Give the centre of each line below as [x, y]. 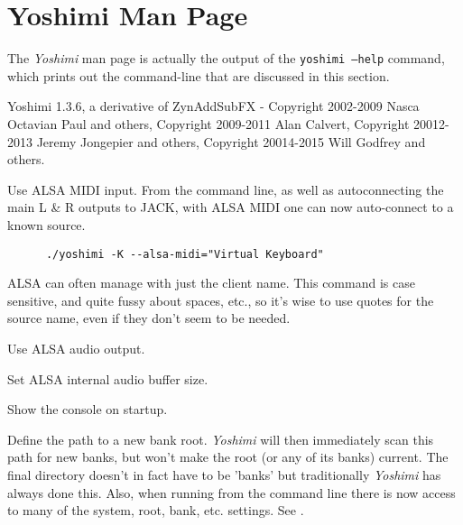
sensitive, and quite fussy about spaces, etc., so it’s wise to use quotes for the [221, 300]
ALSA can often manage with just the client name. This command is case [211, 283]
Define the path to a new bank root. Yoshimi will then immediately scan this [221, 439]
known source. [46, 224]
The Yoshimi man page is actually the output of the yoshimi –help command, [226, 58]
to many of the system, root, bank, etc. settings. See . [156, 510]
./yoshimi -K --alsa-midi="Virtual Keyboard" [185, 254]
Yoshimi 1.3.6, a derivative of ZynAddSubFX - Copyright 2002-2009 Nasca [213, 106]
